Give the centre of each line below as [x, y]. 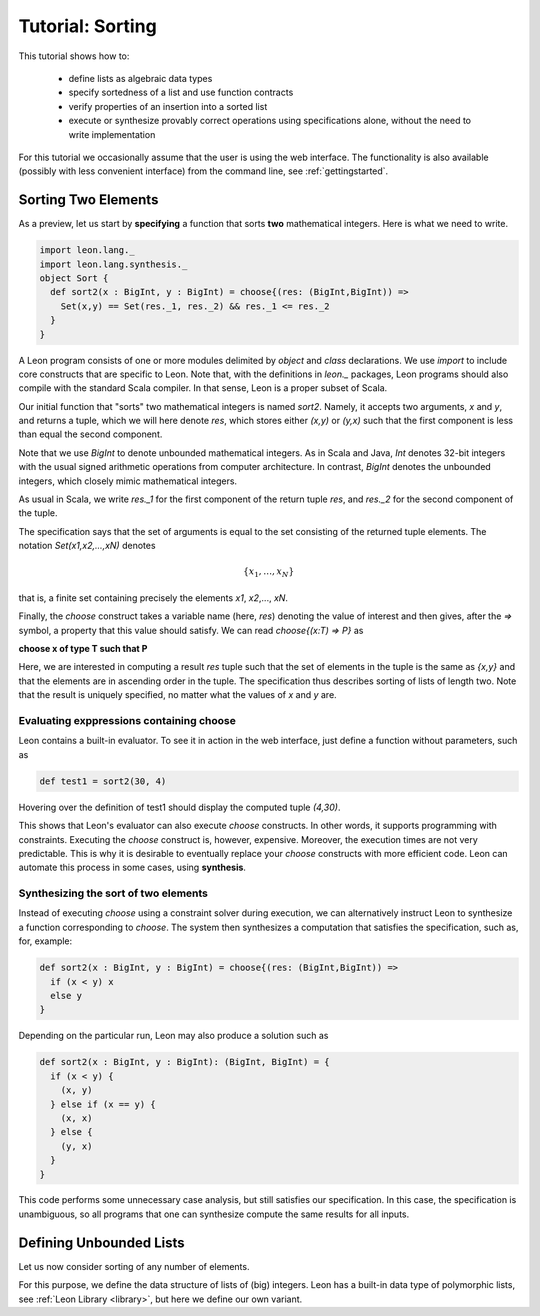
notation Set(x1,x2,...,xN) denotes [87, 546]
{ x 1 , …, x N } [269, 573]
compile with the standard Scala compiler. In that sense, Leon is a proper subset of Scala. [203, 388]
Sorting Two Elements [88, 200]
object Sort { [74, 278]
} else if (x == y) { [103, 1104]
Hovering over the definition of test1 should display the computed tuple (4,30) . [179, 807]
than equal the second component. [90, 434]
